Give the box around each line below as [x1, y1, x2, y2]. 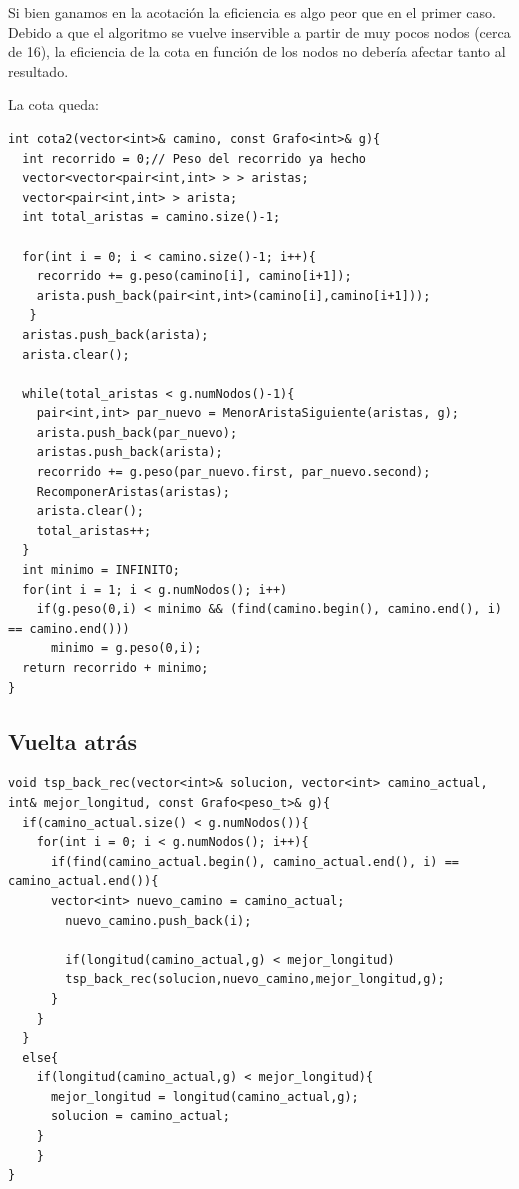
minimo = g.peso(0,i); [50, 641, 202, 656]
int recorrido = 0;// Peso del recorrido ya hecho [22, 151, 366, 166]
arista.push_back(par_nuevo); [36, 425, 238, 440]
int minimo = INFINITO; [22, 563, 180, 578]
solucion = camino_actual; [50, 1109, 230, 1124]
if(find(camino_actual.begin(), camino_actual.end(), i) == [50, 854, 460, 869]
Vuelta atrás [8, 725, 137, 756]
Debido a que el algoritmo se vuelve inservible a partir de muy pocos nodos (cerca [8, 21, 511, 42]
